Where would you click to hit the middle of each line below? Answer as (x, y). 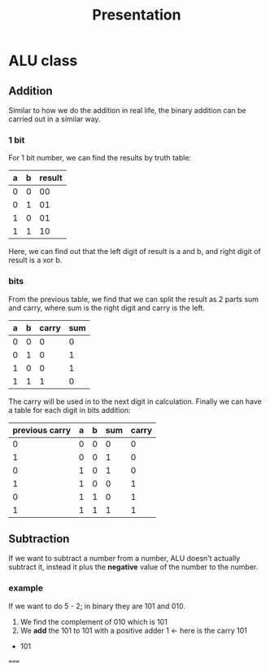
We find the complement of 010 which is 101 (94, 621)
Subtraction (39, 539)
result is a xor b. (35, 260)
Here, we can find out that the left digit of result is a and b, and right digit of (135, 252)
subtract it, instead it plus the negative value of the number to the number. (133, 567)
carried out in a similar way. (54, 119)
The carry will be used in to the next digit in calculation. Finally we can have (135, 401)
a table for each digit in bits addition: (70, 410)
